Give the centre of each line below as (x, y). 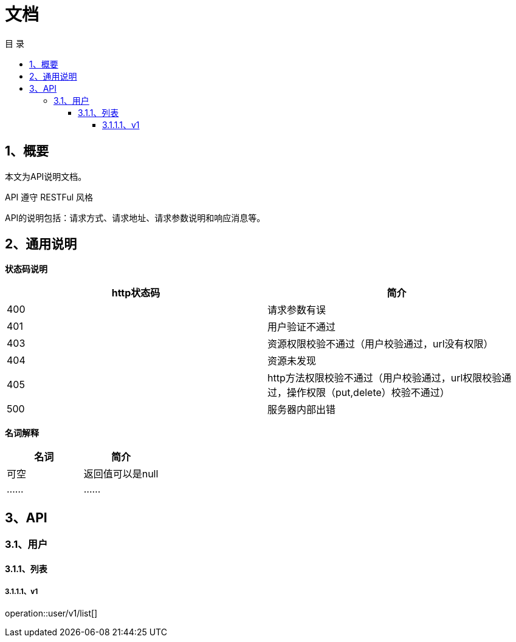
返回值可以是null (121, 474)
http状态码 (136, 293)
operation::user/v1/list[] (51, 613)
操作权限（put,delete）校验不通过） (368, 393)
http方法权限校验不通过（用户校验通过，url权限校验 (385, 378)
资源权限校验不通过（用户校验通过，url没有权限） (380, 344)
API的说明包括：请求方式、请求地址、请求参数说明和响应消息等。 (135, 217)
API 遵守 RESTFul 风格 (49, 197)
